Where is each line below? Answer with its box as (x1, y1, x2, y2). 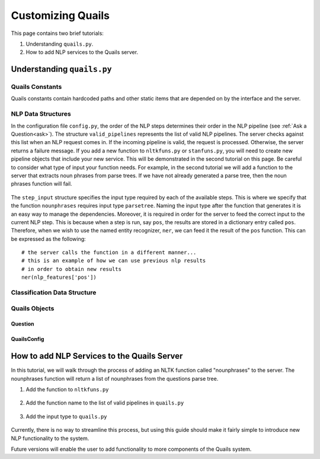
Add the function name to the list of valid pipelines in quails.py (25, 399, 184, 406)
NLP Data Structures (11, 110, 71, 118)
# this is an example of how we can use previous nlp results (21, 257, 206, 264)
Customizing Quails (11, 9, 110, 22)
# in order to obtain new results (21, 266, 121, 272)
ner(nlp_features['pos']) (21, 274, 97, 281)
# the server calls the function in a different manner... (21, 249, 197, 256)
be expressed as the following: (11, 235, 86, 243)
